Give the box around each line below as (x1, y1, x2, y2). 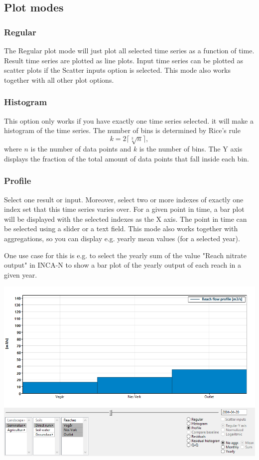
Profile (4, 174, 31, 187)
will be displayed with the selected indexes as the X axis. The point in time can (4, 213, 247, 224)
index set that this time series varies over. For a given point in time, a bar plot (4, 204, 245, 214)
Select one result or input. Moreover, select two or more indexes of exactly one (4, 194, 244, 204)
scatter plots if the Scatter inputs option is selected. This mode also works (4, 65, 231, 75)
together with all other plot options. (4, 74, 114, 85)
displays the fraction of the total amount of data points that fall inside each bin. (4, 153, 249, 163)
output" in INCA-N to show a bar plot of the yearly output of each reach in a (4, 260, 241, 270)
